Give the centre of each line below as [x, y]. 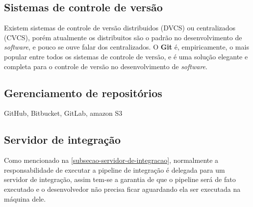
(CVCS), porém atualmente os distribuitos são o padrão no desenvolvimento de [123, 37]
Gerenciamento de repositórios [83, 92]
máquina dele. [25, 198]
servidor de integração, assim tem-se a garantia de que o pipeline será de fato [120, 179]
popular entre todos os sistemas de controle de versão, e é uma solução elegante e [126, 56]
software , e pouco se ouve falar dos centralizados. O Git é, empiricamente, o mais [126, 47]
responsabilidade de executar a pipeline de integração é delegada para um [114, 169]
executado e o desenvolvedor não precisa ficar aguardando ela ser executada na [122, 189]
